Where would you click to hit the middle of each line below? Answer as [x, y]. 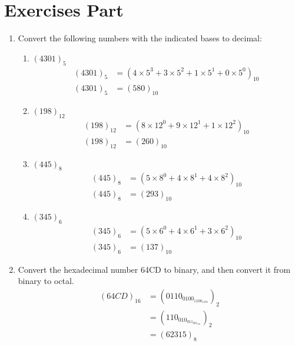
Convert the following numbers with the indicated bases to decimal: [140, 38]
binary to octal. [46, 281]
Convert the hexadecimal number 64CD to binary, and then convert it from [154, 269]
